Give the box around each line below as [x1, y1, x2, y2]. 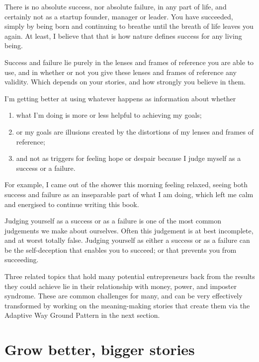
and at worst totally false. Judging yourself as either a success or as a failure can [4, 235, 250, 245]
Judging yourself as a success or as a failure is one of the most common [4, 216, 222, 226]
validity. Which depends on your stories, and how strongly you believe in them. [4, 76, 246, 87]
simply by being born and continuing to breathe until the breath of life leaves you [4, 21, 254, 31]
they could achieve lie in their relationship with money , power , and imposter [4, 281, 237, 291]
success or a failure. [16, 162, 76, 173]
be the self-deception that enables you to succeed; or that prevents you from [4, 244, 237, 255]
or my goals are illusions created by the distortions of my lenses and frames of [16, 126, 254, 137]
